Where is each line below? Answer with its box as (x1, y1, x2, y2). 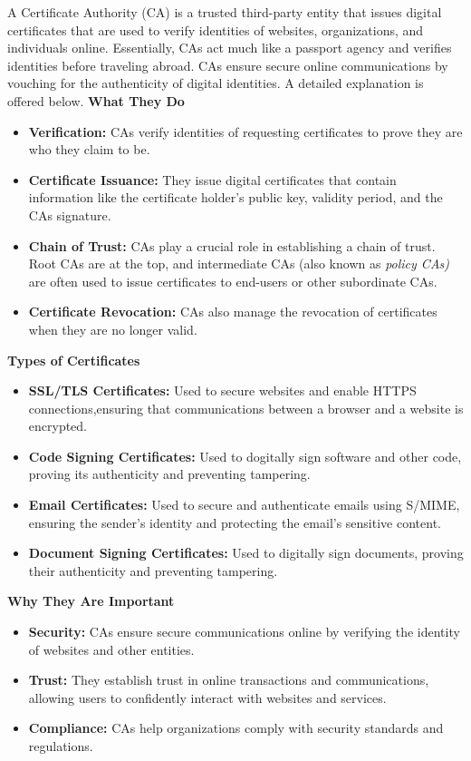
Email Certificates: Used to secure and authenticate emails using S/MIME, (28, 495, 460, 514)
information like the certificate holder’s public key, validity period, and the (28, 188, 443, 207)
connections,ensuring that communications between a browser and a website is (28, 398, 464, 417)
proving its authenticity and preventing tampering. (28, 464, 311, 483)
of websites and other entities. (28, 639, 195, 659)
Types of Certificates (7, 350, 140, 369)
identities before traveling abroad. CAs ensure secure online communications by (7, 55, 448, 74)
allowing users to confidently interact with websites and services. (28, 688, 387, 707)
